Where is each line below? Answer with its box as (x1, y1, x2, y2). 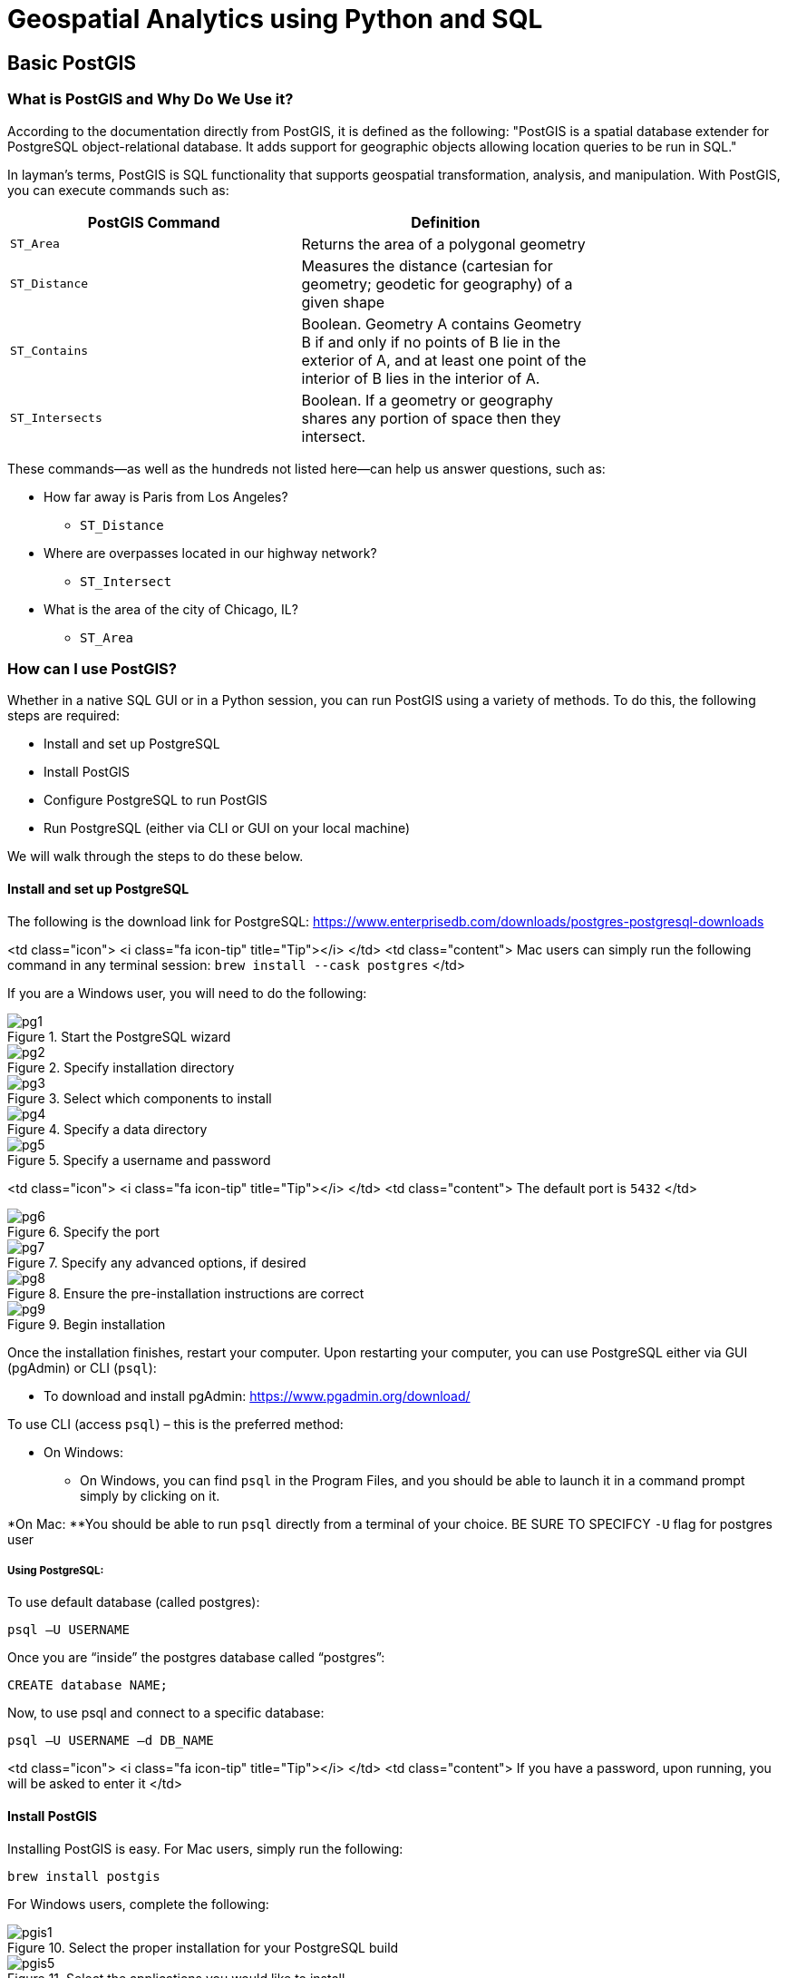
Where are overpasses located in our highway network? (44, 544, 377, 561)
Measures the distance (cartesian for (301, 256, 553, 275)
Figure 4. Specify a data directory (7, 1121, 208, 1137)
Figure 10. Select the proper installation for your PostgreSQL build (7, 1939, 399, 1955)
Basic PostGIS (7, 51, 137, 74)
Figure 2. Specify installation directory (7, 1059, 235, 1075)
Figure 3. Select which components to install (7, 1090, 272, 1106)
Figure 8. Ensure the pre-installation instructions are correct (7, 1285, 364, 1301)
